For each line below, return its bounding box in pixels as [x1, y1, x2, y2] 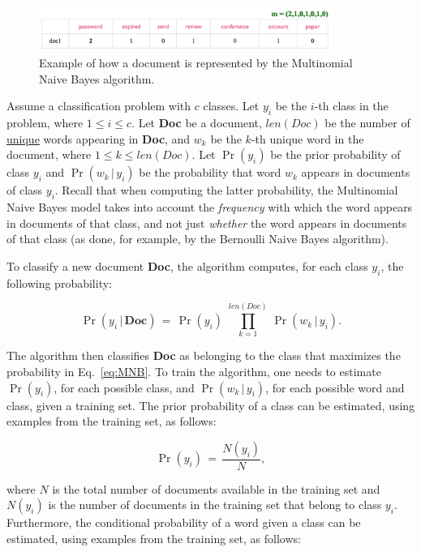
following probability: [6, 274, 112, 291]
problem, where [6, 114, 84, 131]
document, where [6, 146, 92, 163]
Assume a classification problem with [6, 97, 191, 114]
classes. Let [203, 97, 260, 114]
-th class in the [314, 97, 389, 114]
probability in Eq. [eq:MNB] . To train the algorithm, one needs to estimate [6, 363, 381, 380]
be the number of [324, 114, 410, 131]
